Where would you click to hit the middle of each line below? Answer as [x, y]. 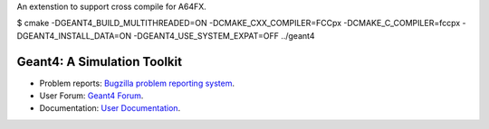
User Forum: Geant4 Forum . [91, 96]
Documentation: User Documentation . [110, 108]
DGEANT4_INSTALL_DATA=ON [74, 35]
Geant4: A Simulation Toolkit [100, 62]
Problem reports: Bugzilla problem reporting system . [137, 83]
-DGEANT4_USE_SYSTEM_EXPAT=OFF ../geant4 [224, 35]
